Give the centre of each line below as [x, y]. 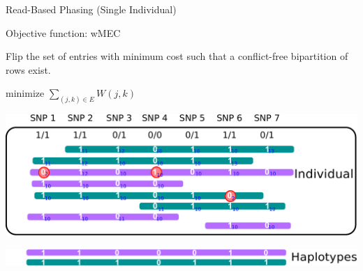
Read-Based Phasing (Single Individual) [91, 9]
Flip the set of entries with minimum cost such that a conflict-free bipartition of [177, 56]
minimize [25, 93]
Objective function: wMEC [63, 32]
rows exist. [28, 69]
